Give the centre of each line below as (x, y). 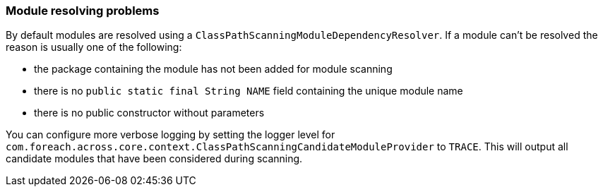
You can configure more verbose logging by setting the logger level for (171, 135)
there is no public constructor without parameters (149, 113)
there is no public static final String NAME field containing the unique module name (249, 91)
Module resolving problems (83, 11)
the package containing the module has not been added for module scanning (213, 69)
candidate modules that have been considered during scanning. (154, 159)
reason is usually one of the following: (94, 47)
